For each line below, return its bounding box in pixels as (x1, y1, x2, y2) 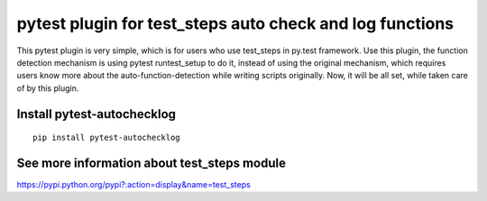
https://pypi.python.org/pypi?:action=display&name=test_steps (16, 179, 252, 190)
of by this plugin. (16, 82, 79, 94)
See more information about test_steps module (16, 155, 287, 170)
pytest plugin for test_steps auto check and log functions (16, 14, 455, 33)
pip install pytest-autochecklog (32, 132, 180, 143)
